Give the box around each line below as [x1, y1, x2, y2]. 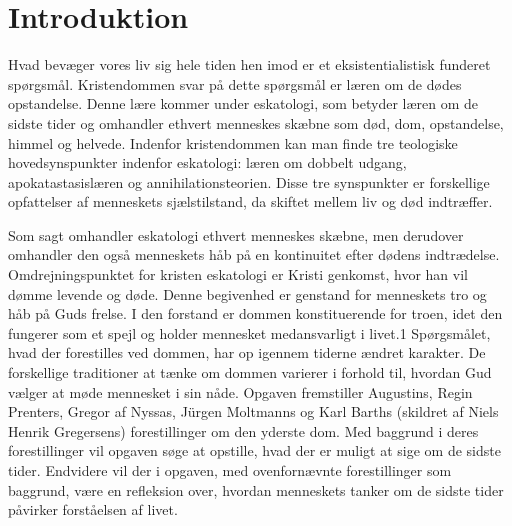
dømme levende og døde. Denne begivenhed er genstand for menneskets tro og [8, 283, 487, 304]
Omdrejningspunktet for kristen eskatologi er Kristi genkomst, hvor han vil [8, 264, 468, 285]
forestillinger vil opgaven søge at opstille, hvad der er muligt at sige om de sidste [8, 440, 501, 461]
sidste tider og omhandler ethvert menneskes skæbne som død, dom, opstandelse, [8, 112, 504, 133]
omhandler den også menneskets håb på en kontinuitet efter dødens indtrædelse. [8, 244, 500, 265]
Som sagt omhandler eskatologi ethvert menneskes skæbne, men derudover [8, 224, 464, 245]
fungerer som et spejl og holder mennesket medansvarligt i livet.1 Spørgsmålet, [8, 322, 491, 343]
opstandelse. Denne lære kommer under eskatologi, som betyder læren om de [8, 93, 479, 114]
